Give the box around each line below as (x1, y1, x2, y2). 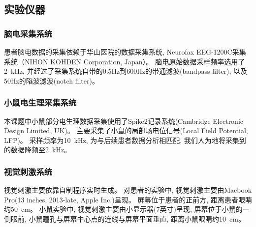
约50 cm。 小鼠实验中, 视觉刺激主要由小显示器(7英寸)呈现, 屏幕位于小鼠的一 (4, 204, 250, 214)
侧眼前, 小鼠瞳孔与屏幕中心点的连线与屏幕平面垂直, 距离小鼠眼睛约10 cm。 (4, 213, 245, 224)
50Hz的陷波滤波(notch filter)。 (4, 75, 99, 85)
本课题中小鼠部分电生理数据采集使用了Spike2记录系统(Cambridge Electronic (4, 115, 244, 126)
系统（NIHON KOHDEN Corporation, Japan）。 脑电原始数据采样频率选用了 (4, 56, 245, 66)
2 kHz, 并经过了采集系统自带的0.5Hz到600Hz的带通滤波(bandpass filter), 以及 (4, 66, 248, 76)
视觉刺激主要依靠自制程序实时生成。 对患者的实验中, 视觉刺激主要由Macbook (4, 185, 252, 195)
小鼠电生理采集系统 (4, 96, 77, 109)
